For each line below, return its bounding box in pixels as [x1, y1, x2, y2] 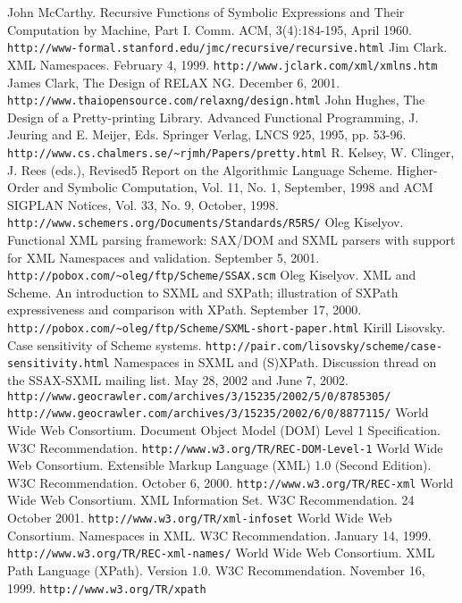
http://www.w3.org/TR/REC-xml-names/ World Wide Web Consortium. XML [7, 543, 435, 562]
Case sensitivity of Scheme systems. [7, 335, 202, 354]
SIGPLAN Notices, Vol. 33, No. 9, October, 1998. [7, 195, 279, 214]
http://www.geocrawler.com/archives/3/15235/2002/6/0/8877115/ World [7, 403, 429, 422]
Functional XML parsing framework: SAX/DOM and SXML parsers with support [7, 230, 456, 249]
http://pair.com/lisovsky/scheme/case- [206, 339, 442, 353]
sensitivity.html [7, 357, 110, 371]
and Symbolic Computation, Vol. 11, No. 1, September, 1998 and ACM [43, 178, 433, 197]
